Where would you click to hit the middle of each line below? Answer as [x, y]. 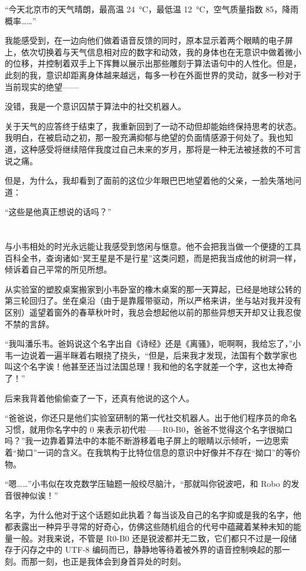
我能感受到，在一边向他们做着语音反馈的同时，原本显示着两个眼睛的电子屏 [149, 40]
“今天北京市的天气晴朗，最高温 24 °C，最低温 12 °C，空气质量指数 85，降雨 [152, 9]
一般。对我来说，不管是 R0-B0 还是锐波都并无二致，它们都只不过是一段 [151, 538]
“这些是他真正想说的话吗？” [58, 212]
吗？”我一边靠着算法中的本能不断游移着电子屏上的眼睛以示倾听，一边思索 [147, 441]
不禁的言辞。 [29, 323]
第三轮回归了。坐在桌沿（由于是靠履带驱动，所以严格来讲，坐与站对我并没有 [153, 301]
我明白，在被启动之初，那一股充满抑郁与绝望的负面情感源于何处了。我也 [145, 137]
